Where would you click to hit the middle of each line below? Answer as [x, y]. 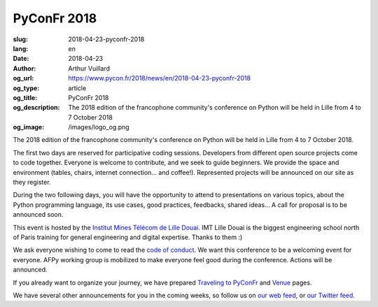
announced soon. [38, 215]
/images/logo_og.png [99, 127]
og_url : [23, 78]
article [77, 88]
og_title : [25, 97]
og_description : [36, 108]
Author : [24, 68]
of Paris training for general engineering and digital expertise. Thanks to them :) [128, 237]
